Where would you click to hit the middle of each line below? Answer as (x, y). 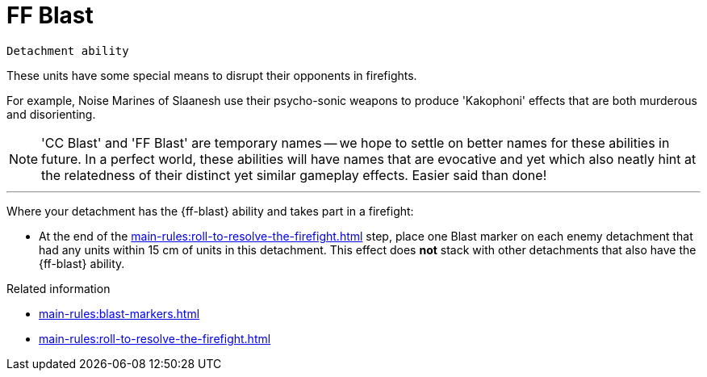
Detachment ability (68, 50)
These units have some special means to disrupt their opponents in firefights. (212, 75)
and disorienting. (51, 114)
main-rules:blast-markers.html (119, 313)
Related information (59, 288)
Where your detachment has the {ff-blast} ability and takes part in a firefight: (210, 211)
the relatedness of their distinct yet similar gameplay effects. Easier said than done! (294, 175)
